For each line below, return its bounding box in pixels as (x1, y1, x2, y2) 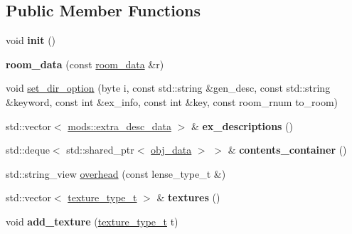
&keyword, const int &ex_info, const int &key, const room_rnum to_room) (6, 94, 338, 109)
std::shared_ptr (66, 142, 134, 157)
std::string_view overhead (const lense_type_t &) (6, 166, 226, 181)
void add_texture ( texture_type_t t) (6, 213, 178, 228)
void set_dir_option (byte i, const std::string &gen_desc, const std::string (6, 80, 331, 95)
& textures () (156, 190, 220, 205)
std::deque (6, 142, 50, 157)
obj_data (151, 142, 192, 157)
